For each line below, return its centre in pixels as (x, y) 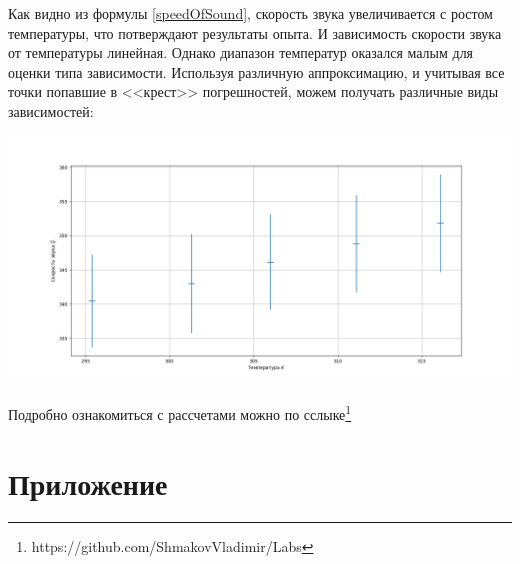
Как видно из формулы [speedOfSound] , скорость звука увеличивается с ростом (250, 13)
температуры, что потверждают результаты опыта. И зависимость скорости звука (255, 32)
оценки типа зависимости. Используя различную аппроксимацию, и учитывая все (256, 71)
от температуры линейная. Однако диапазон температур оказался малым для (241, 52)
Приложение (88, 482)
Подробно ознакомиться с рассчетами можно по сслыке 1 (180, 412)
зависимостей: (51, 110)
